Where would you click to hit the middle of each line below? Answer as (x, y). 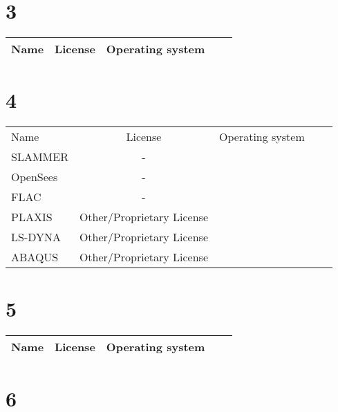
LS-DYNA (36, 237)
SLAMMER (40, 157)
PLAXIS (32, 217)
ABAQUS (35, 257)
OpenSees (35, 177)
